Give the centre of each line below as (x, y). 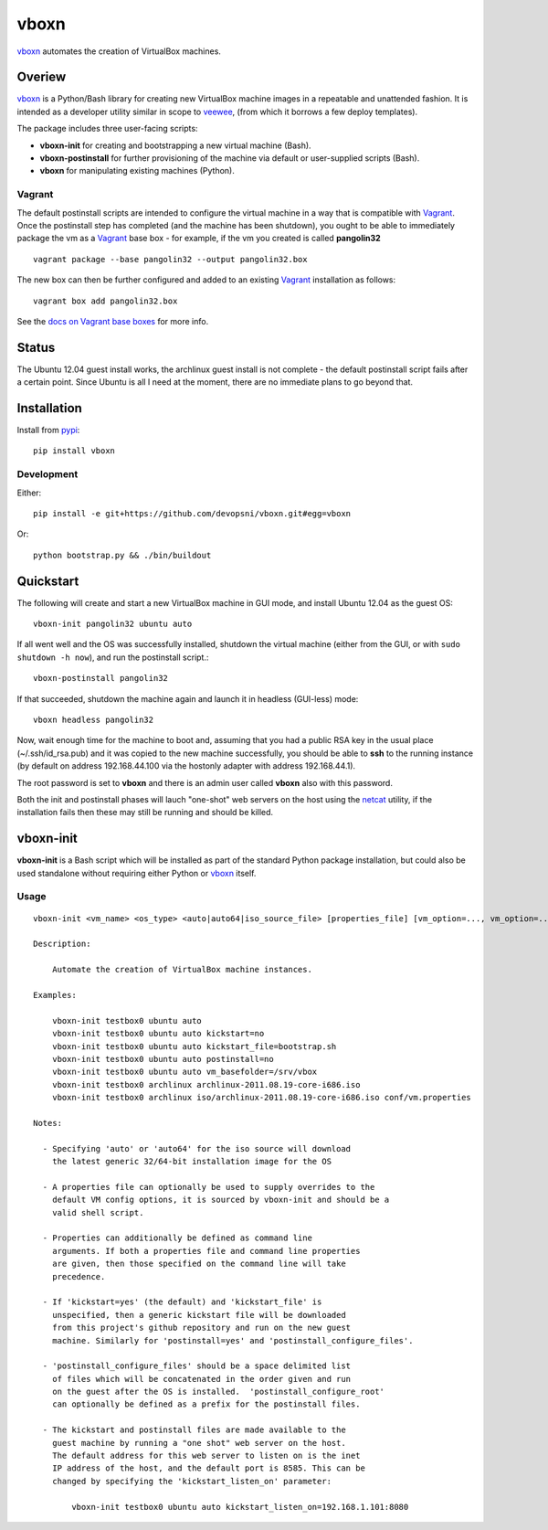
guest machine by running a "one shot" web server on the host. (199, 1443)
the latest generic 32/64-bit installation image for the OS (192, 1162)
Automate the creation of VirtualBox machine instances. (182, 970)
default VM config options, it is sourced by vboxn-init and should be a (221, 1200)
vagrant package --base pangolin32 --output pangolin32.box (170, 259)
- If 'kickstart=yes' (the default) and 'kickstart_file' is (182, 1302)
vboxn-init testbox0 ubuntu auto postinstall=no (163, 1059)
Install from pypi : (48, 430)
